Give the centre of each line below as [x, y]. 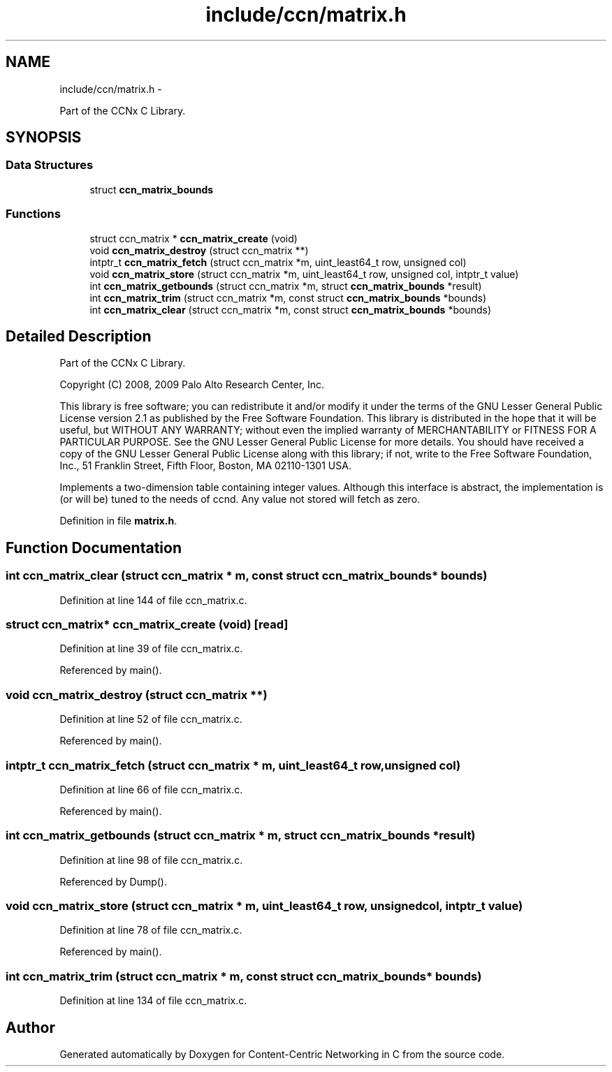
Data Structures [50, 165]
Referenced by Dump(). [114, 881]
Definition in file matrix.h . [118, 521]
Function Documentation [94, 548]
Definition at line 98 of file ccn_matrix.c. [151, 860]
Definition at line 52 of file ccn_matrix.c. [151, 719]
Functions [33, 214]
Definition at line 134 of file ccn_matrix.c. [153, 1001]
